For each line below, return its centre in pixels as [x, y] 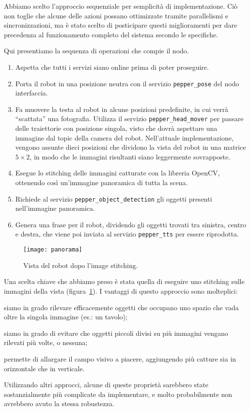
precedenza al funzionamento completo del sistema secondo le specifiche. [111, 34]
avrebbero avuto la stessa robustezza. [59, 403]
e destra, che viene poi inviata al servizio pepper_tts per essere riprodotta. [127, 234]
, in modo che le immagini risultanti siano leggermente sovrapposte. [130, 156]
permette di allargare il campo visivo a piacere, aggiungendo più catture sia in [120, 358]
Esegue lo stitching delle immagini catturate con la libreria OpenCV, [117, 173]
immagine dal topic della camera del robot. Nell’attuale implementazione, [124, 137]
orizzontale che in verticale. [44, 368]
